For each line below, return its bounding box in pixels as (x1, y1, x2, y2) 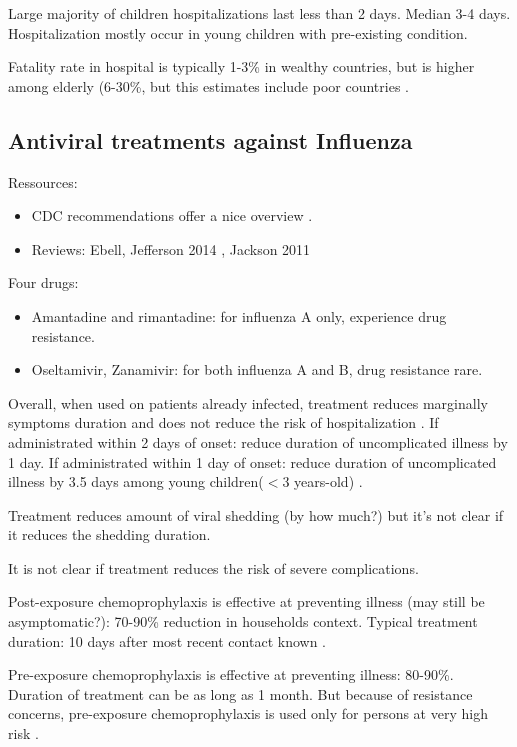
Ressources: (8, 171, 78, 192)
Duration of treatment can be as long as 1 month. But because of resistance (8, 683, 473, 704)
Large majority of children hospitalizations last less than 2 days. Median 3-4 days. (8, 3, 511, 23)
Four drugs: (8, 272, 79, 293)
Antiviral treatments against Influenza (8, 124, 413, 155)
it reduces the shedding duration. (8, 524, 211, 545)
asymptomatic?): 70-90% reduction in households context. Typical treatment (8, 611, 478, 632)
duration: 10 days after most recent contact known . (8, 630, 326, 651)
